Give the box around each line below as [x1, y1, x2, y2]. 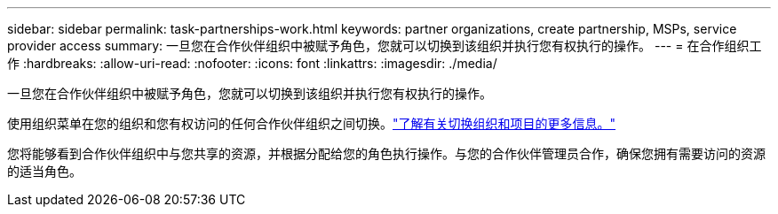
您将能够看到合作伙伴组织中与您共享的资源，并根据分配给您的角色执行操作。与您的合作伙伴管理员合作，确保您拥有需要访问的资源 [7, 146, 766, 161]
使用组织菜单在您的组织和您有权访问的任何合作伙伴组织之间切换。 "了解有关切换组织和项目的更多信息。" [7, 116, 616, 131]
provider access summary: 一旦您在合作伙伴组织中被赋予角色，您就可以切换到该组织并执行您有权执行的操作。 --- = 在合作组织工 [7, 38, 762, 53]
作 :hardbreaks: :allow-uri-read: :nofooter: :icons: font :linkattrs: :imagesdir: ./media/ [7, 56, 497, 71]
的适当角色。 [7, 164, 82, 179]
